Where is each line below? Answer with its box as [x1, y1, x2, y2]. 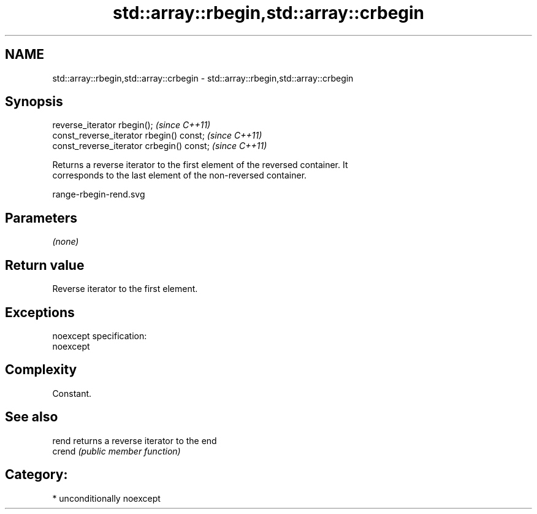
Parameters [5, 210, 77, 226]
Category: [5, 467, 68, 483]
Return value [5, 257, 85, 273]
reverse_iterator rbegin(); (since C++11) [52, 120, 211, 131]
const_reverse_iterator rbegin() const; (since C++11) [52, 130, 262, 141]
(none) [52, 236, 79, 247]
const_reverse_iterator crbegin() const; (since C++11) [52, 140, 267, 152]
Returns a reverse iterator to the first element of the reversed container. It [52, 159, 348, 171]
